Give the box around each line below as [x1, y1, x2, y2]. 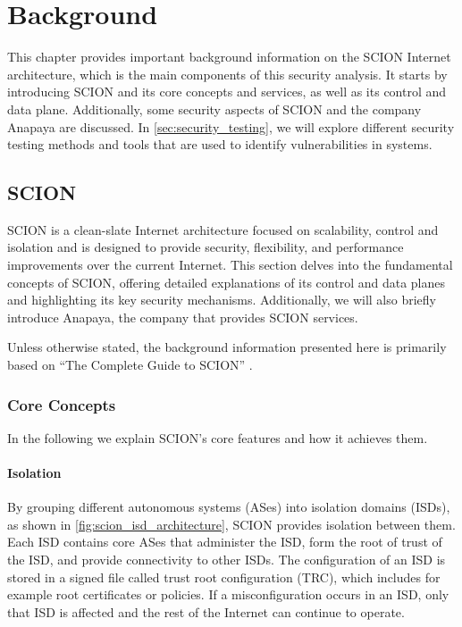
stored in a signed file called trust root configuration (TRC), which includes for [7, 567, 441, 586]
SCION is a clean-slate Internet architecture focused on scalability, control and [7, 220, 439, 238]
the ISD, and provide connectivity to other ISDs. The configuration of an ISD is [7, 550, 446, 569]
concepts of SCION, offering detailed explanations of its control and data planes [7, 272, 446, 291]
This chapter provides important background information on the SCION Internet [7, 47, 451, 66]
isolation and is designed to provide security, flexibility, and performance [7, 238, 404, 256]
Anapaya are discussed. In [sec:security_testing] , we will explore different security [7, 117, 455, 136]
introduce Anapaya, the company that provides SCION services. [7, 307, 358, 326]
